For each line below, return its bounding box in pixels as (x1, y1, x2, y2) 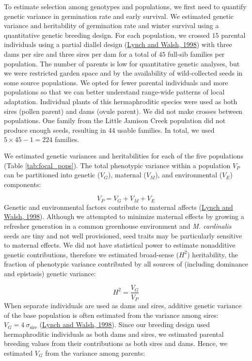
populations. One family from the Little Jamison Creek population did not (4, 115, 226, 126)
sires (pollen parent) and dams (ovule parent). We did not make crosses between (4, 106, 243, 116)
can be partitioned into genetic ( (4, 170, 100, 180)
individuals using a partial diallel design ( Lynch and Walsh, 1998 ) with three (4, 39, 232, 49)
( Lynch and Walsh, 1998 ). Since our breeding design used (39, 319, 210, 330)
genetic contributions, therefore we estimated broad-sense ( (4, 249, 179, 259)
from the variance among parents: (45, 347, 145, 358)
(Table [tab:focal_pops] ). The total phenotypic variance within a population (4, 160, 231, 170)
